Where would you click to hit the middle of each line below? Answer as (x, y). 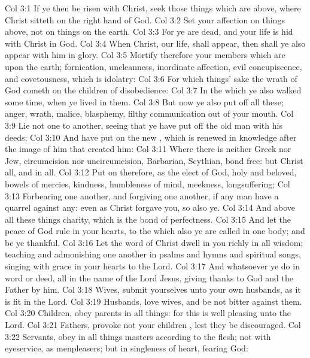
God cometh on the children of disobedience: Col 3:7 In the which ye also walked (153, 90)
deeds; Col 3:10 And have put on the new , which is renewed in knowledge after (151, 137)
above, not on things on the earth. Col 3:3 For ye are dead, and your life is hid (149, 31)
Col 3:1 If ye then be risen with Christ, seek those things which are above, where (153, 8)
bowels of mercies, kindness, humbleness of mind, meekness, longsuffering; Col (148, 183)
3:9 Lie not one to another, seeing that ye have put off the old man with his (144, 125)
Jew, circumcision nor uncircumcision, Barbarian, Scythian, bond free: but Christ (154, 160)
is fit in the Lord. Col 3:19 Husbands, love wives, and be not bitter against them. (154, 301)
